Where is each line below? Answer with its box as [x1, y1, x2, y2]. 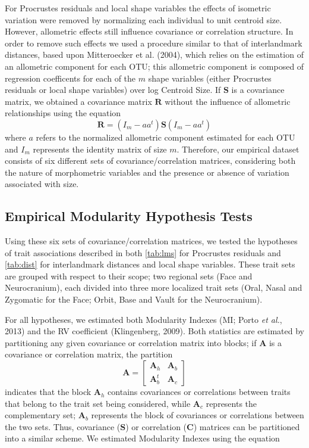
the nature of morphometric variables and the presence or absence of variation [5, 166, 289, 178]
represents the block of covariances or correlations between [91, 409, 304, 421]
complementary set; [5, 409, 76, 421]
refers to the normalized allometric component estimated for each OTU [36, 130, 295, 143]
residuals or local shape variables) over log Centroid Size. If [5, 83, 221, 96]
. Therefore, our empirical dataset [176, 142, 299, 155]
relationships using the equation [5, 107, 121, 119]
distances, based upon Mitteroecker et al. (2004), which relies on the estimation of [5, 48, 304, 61]
